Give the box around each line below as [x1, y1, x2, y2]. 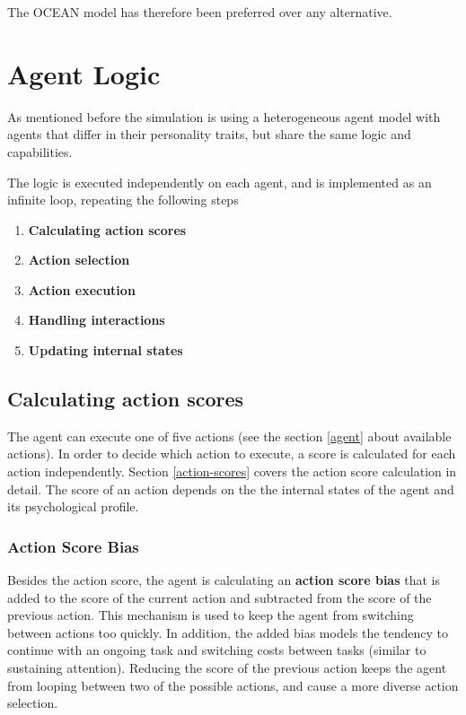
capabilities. [7, 142, 73, 161]
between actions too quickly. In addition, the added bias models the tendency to [7, 623, 449, 641]
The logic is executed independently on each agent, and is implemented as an [7, 172, 432, 191]
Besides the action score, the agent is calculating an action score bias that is [7, 571, 440, 589]
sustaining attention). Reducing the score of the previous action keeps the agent [7, 658, 447, 677]
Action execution [28, 280, 136, 299]
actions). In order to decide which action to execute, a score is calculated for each [7, 444, 456, 463]
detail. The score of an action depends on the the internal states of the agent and [7, 479, 454, 498]
